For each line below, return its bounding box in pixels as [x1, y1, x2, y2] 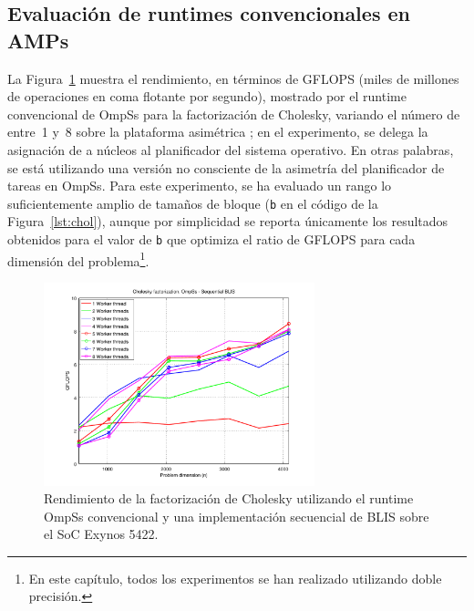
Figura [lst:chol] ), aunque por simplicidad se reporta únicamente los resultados [7, 212, 448, 231]
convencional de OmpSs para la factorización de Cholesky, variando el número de [7, 104, 460, 123]
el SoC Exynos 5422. [44, 524, 159, 544]
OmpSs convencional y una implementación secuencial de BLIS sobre [44, 506, 429, 525]
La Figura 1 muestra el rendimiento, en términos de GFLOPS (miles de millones [7, 68, 459, 88]
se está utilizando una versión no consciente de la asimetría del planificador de [7, 158, 445, 177]
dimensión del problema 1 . [7, 248, 149, 270]
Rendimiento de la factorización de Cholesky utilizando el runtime [44, 489, 414, 508]
